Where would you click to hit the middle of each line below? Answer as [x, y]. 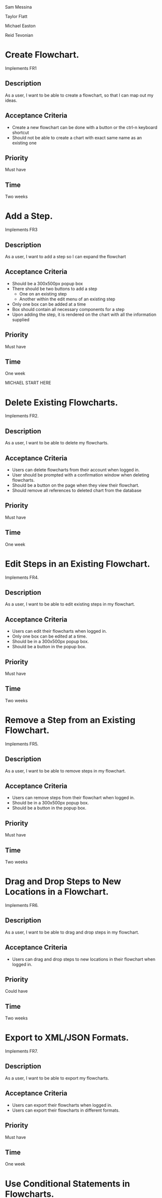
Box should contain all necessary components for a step [68, 309]
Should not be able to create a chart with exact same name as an [77, 137]
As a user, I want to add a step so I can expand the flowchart [65, 256]
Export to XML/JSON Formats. [67, 1038]
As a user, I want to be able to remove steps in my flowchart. [65, 771]
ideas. [11, 100]
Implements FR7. [22, 1051]
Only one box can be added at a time [49, 304]
